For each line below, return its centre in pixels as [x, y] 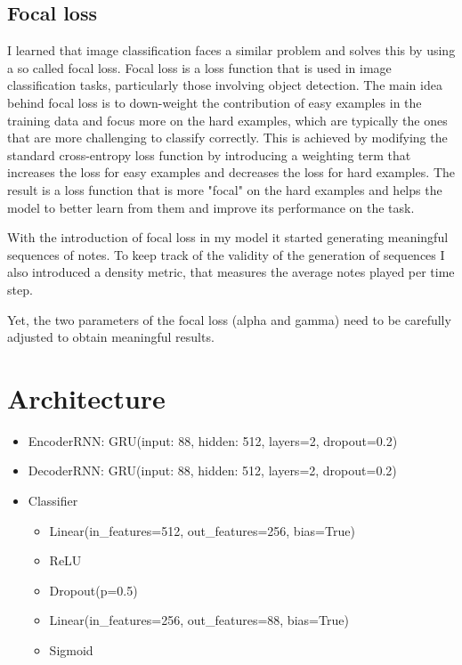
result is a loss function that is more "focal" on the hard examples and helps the [225, 189]
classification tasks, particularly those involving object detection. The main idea [225, 85]
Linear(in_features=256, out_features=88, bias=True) [199, 620]
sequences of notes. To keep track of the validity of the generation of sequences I [226, 254]
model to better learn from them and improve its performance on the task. [211, 207]
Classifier [53, 501]
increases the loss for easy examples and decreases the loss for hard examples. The [231, 172]
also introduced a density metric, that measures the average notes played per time [231, 272]
